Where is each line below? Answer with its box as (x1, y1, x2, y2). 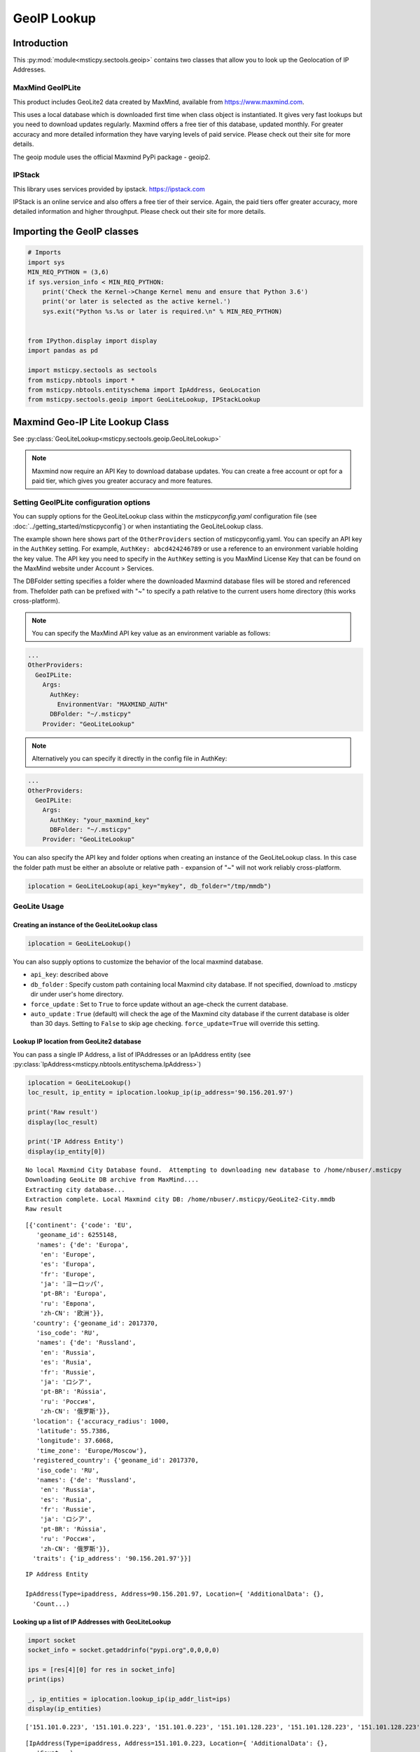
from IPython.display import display (27, 336, 157, 345)
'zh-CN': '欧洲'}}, (39, 1309, 104, 1318)
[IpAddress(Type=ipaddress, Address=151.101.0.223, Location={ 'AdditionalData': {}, (25, 1739, 328, 1747)
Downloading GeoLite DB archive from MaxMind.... (25, 1176, 199, 1184)
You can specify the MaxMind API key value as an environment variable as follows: (31, 629, 271, 638)
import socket (27, 1636, 76, 1644)
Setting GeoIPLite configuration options (13, 498, 150, 507)
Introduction (13, 37, 69, 49)
